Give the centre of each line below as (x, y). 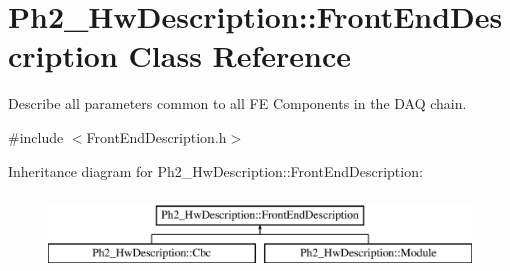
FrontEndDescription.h (156, 136)
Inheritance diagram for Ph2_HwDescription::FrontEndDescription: (215, 170)
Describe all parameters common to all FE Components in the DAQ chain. (237, 103)
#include (36, 136)
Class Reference (240, 55)
